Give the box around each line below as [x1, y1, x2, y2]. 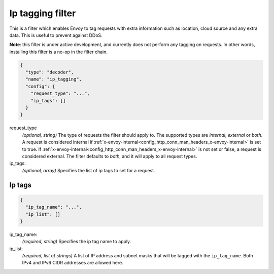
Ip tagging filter [9, 8, 76, 19]
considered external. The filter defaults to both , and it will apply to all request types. [22, 153, 197, 159]
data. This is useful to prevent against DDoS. [9, 32, 102, 38]
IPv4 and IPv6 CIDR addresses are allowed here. [22, 260, 124, 266]
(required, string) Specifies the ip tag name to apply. [22, 239, 131, 245]
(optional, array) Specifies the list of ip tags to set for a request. [22, 167, 155, 173]
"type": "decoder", [25, 69, 74, 75]
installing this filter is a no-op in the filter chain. [9, 49, 108, 55]
